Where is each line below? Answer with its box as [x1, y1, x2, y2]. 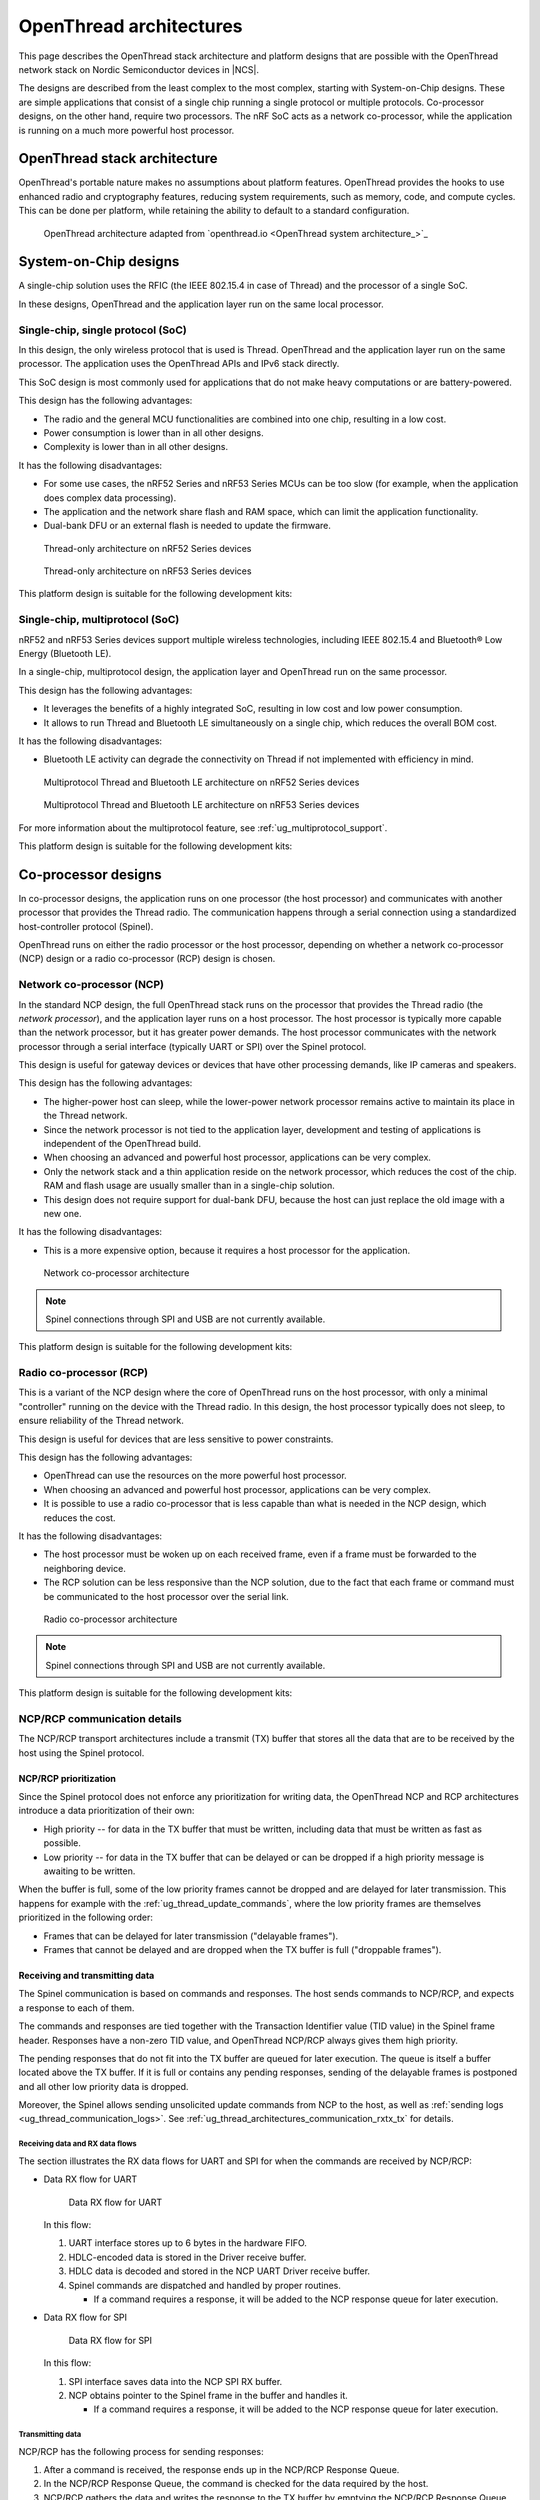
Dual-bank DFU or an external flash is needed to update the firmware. [43, 520, 332, 532]
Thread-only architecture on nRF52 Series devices [43, 542, 252, 554]
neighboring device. [43, 1562, 127, 1574]
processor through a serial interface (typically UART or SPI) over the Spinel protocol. [18, 1040, 367, 1052]
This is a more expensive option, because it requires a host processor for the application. [43, 1244, 410, 1256]
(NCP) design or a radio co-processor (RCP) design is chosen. [18, 953, 276, 965]
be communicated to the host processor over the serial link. [43, 1590, 289, 1602]
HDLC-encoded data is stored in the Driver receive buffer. [68, 2251, 307, 2263]
